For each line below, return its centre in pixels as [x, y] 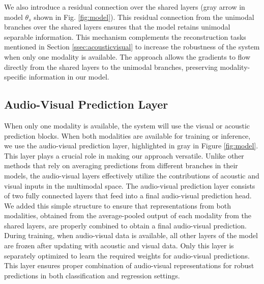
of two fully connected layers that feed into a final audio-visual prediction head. [128, 196]
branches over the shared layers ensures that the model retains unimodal [117, 27]
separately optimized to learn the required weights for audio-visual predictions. [127, 255]
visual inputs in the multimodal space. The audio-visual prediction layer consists [130, 185]
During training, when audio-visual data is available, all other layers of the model [131, 235]
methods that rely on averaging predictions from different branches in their [121, 165]
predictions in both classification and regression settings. [92, 275]
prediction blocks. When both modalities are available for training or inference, [127, 135]
